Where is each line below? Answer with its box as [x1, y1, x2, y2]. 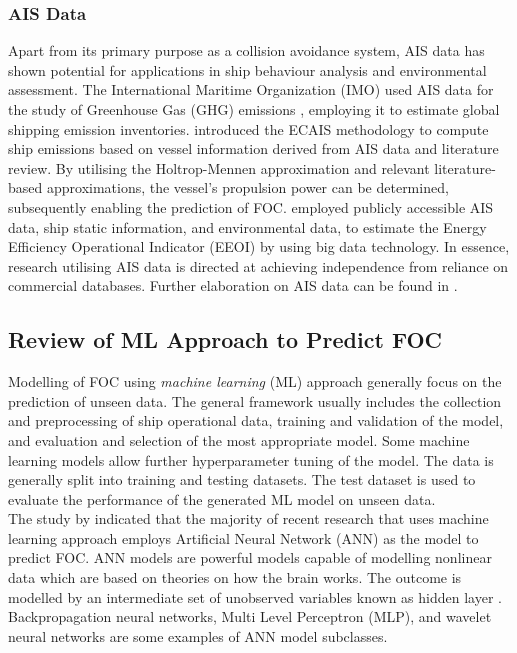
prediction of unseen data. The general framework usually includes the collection [8, 390, 502, 411]
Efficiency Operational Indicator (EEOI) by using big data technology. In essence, [8, 236, 510, 257]
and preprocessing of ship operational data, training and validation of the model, [8, 410, 504, 431]
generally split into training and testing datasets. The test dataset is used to [8, 469, 476, 490]
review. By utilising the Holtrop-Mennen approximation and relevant [8, 157, 430, 178]
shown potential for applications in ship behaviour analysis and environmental [8, 59, 487, 80]
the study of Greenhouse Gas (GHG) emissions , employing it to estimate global [8, 99, 500, 119]
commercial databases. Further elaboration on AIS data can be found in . [8, 275, 458, 296]
